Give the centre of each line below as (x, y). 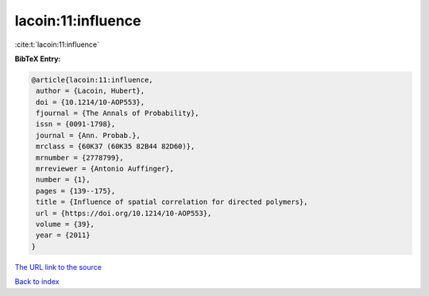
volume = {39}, (66, 224)
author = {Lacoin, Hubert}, (91, 91)
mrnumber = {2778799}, (80, 158)
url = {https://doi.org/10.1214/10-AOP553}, (124, 213)
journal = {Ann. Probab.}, (88, 135)
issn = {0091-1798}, (76, 124)
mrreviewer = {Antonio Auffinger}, (105, 169)
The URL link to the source (58, 267)
